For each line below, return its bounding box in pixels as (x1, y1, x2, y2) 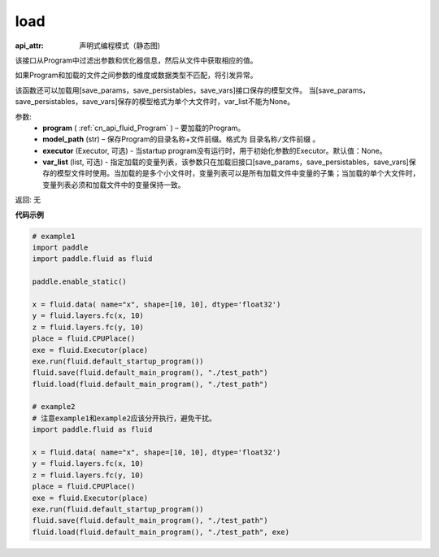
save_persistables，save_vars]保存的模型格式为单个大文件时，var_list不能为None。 (15, 97, 295, 107)
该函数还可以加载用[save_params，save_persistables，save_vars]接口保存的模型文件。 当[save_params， (15, 85, 370, 95)
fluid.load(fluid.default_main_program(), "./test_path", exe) (32, 527, 290, 537)
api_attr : (15, 41, 45, 50)
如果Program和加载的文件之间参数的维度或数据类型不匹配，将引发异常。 (15, 70, 258, 81)
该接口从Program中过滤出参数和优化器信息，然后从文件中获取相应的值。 (15, 55, 258, 65)
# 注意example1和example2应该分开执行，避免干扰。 (32, 413, 217, 423)
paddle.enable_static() (32, 277, 128, 286)
